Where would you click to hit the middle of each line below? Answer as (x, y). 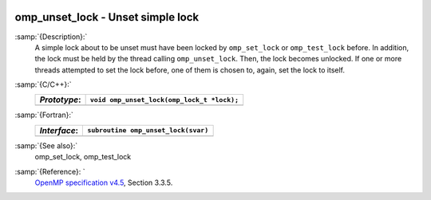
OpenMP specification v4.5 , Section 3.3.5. (104, 182)
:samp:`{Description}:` (51, 37)
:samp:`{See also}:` (46, 145)
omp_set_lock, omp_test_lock (83, 157)
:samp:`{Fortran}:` (44, 115)
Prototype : (60, 100)
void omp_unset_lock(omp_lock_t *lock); (164, 100)
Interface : (59, 130)
